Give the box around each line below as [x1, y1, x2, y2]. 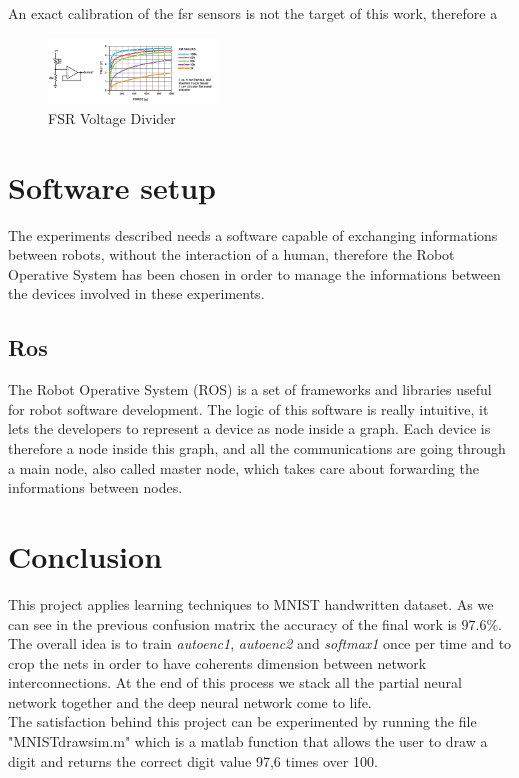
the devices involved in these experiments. [8, 283, 265, 304]
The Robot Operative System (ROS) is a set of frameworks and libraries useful [8, 379, 492, 400]
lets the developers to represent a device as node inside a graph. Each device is [8, 418, 491, 439]
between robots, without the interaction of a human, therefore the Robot [8, 244, 455, 265]
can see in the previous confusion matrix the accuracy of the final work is [8, 613, 457, 634]
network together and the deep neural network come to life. [8, 691, 372, 712]
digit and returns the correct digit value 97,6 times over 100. [8, 750, 378, 771]
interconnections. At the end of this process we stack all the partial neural [8, 672, 462, 693]
